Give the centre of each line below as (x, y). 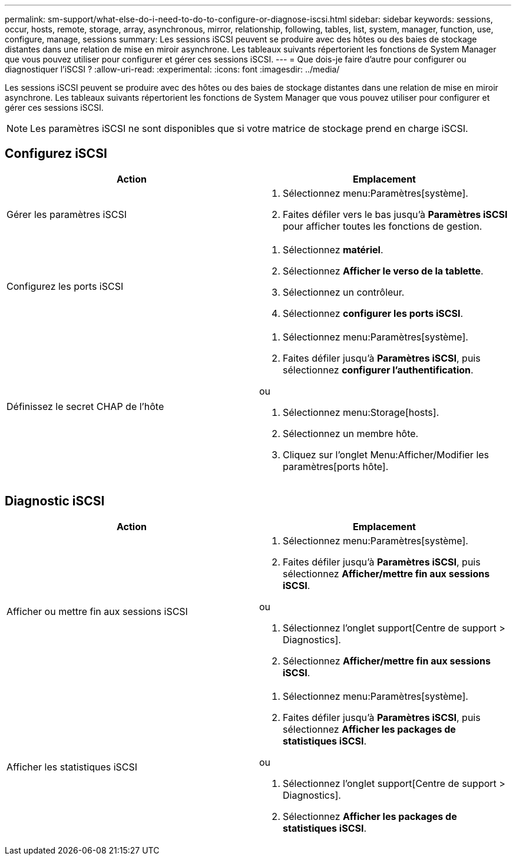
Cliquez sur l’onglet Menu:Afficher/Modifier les (386, 454)
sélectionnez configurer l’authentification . (378, 370)
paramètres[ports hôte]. (336, 466)
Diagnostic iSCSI (55, 501)
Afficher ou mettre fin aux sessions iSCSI (97, 611)
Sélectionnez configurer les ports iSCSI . (373, 313)
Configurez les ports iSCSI (65, 286)
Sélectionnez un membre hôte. (351, 433)
